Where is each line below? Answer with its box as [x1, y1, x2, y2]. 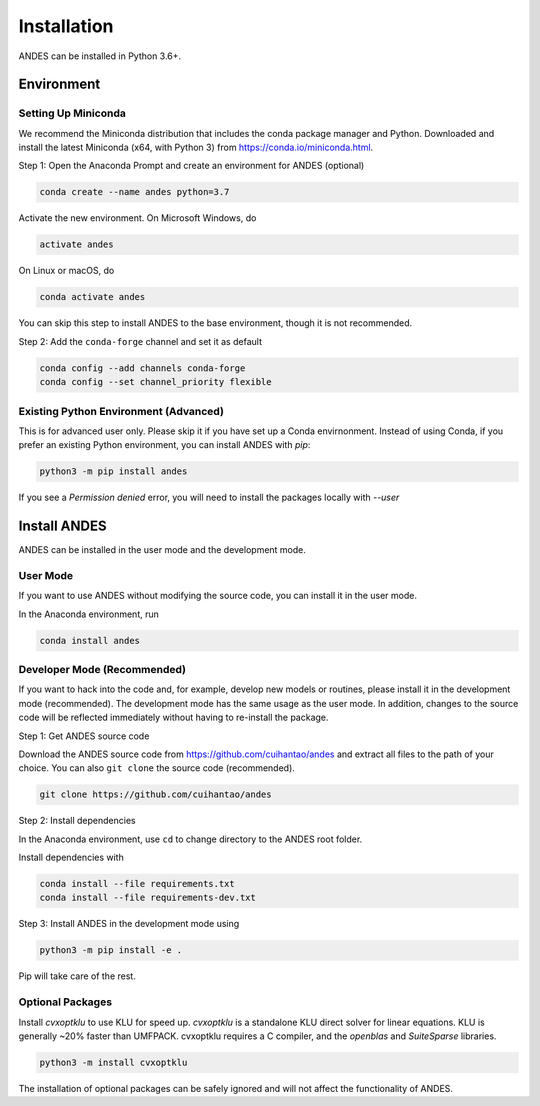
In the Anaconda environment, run [18, 608, 160, 620]
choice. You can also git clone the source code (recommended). [18, 762, 295, 774]
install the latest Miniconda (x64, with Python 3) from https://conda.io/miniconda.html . [18, 141, 374, 154]
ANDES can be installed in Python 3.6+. [18, 50, 182, 62]
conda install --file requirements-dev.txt [39, 892, 257, 904]
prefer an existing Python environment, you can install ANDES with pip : [18, 439, 311, 451]
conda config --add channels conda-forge [39, 362, 246, 374]
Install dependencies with [18, 851, 124, 864]
